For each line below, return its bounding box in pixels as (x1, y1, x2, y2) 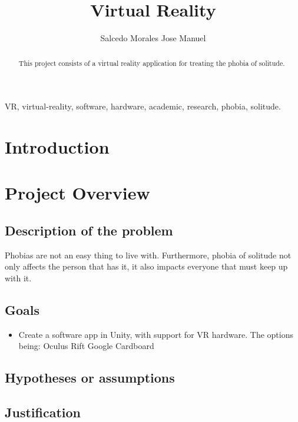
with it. (5, 271, 32, 284)
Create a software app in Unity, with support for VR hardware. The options (18, 328, 293, 340)
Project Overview (5, 181, 150, 205)
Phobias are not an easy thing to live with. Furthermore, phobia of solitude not (5, 248, 292, 261)
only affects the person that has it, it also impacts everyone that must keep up (5, 260, 288, 273)
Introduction (5, 134, 110, 158)
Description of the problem (5, 221, 173, 239)
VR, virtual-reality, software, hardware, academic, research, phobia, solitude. (5, 100, 281, 112)
